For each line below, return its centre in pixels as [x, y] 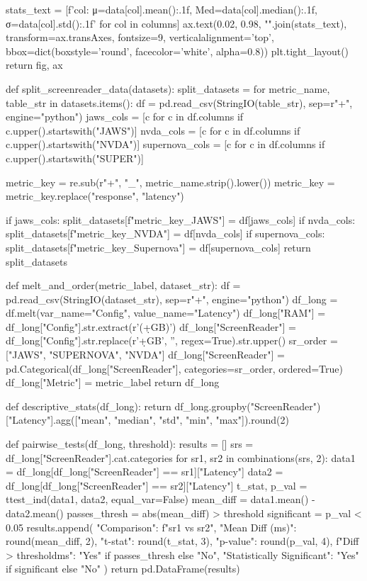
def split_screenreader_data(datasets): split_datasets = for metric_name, [168, 88]
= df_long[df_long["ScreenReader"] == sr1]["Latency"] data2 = [145, 472]
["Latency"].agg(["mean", [58, 420]
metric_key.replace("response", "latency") [95, 196]
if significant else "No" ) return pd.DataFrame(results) [123, 569]
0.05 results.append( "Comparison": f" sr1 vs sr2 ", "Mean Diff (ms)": [151, 527]
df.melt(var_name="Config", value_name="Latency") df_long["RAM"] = [166, 313]
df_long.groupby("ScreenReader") [248, 406]
